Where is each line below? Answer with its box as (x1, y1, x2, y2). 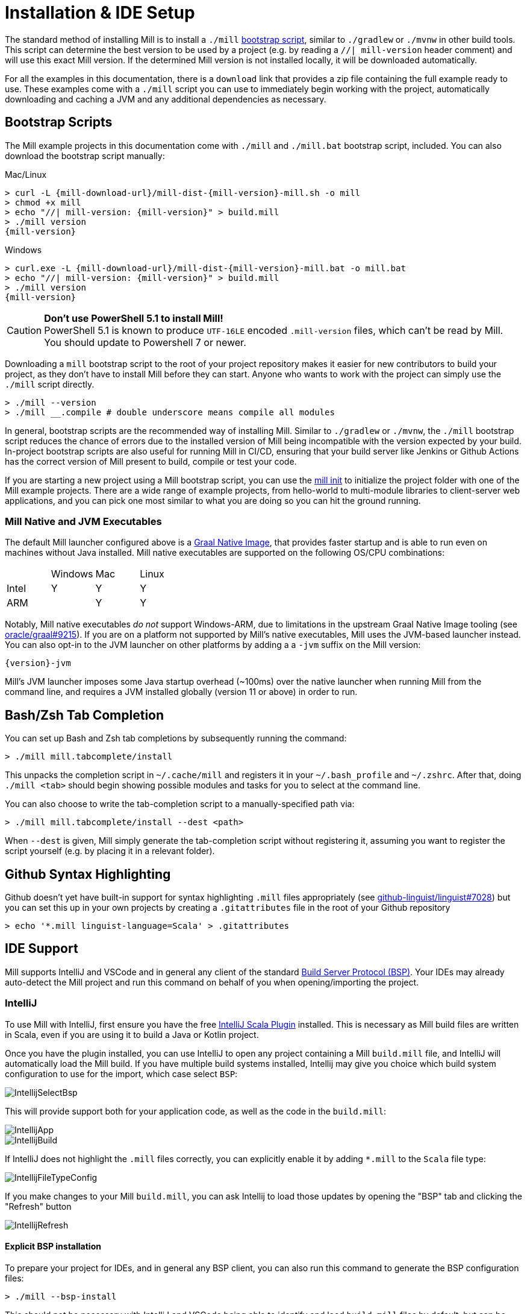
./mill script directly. (5, 379, 95, 389)
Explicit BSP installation (5, 1241, 101, 1252)
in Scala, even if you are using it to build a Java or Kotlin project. (5, 1029, 259, 1040)
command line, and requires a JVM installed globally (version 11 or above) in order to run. (5, 687, 358, 697)
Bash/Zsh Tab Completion (5, 707, 164, 723)
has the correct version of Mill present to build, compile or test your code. (5, 456, 297, 467)
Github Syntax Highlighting (5, 866, 171, 882)
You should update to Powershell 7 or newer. (44, 336, 246, 348)
